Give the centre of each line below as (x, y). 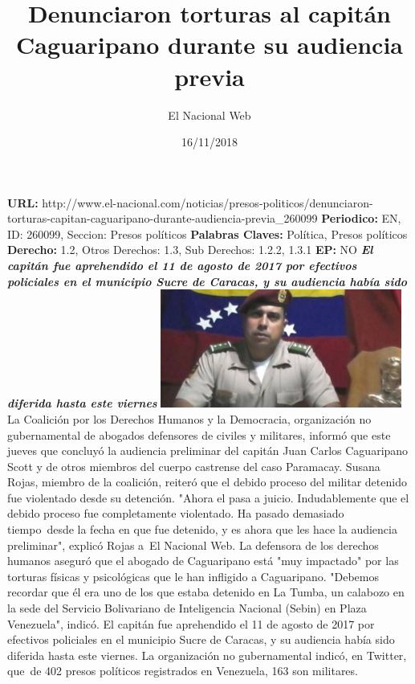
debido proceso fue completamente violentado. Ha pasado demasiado (176, 513)
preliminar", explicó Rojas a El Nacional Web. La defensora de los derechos (193, 545)
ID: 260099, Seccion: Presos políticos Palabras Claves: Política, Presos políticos (207, 233)
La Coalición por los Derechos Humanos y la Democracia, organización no (189, 418)
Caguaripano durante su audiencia (210, 45)
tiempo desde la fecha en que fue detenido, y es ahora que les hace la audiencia (202, 529)
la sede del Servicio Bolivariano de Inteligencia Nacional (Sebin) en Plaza (187, 608)
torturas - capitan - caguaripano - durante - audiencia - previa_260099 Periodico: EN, (204, 218)
